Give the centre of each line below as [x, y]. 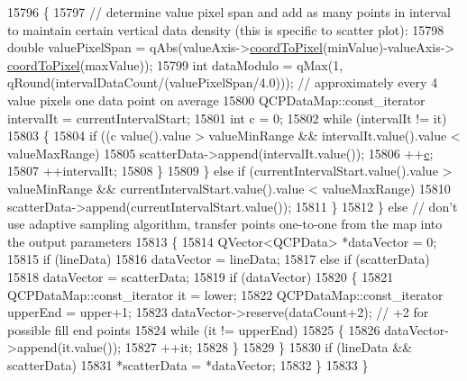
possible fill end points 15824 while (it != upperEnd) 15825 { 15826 [194, 329]
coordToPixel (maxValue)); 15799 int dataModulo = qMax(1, [175, 64]
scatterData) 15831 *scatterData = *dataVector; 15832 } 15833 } [188, 364]
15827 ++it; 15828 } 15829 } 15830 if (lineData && [269, 347]
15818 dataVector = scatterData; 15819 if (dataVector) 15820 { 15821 [201, 276]
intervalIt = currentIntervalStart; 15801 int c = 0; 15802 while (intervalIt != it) [227, 118]
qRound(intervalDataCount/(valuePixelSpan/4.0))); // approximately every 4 [223, 82]
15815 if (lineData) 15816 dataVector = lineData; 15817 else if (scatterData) [219, 259]
